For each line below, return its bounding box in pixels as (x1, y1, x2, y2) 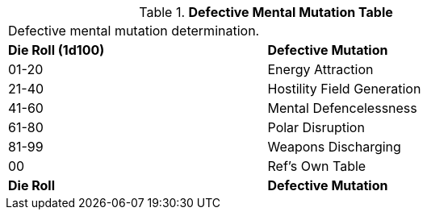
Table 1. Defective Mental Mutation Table (139, 4, 393, 20)
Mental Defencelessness (267, 100, 417, 116)
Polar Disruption (267, 119, 365, 135)
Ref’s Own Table (267, 158, 366, 174)
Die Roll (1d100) (8, 42, 105, 58)
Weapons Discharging (267, 139, 401, 155)
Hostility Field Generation (267, 81, 421, 97)
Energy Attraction (267, 61, 374, 77)
